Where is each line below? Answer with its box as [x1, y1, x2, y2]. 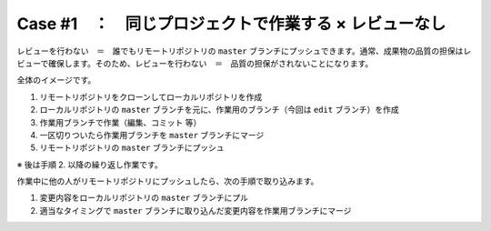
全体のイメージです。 [16, 75, 96, 85]
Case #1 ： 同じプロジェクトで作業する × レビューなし [16, 14, 446, 34]
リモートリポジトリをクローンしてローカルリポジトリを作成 [39, 91, 263, 102]
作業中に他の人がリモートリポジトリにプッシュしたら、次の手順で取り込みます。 [16, 176, 319, 186]
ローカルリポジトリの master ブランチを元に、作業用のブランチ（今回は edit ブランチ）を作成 [39, 105, 399, 115]
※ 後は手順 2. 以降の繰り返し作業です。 [16, 159, 163, 170]
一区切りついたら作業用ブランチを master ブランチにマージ [39, 129, 265, 140]
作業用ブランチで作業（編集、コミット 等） [39, 116, 202, 127]
